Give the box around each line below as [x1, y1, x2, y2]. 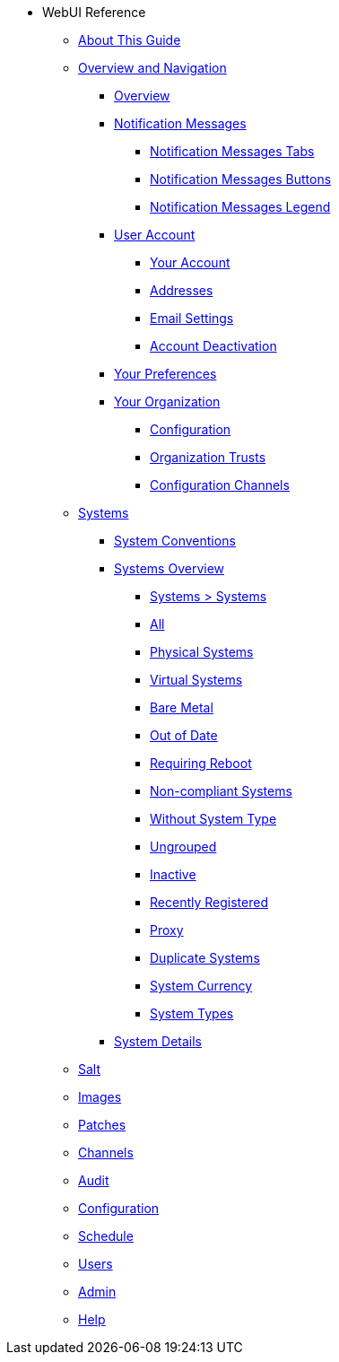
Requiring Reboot [150, 755, 252, 771]
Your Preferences [114, 366, 217, 381]
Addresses [150, 283, 213, 298]
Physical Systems [150, 644, 254, 659]
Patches [78, 1117, 126, 1132]
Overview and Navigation [78, 60, 227, 75]
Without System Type [150, 811, 277, 826]
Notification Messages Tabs [150, 144, 315, 159]
